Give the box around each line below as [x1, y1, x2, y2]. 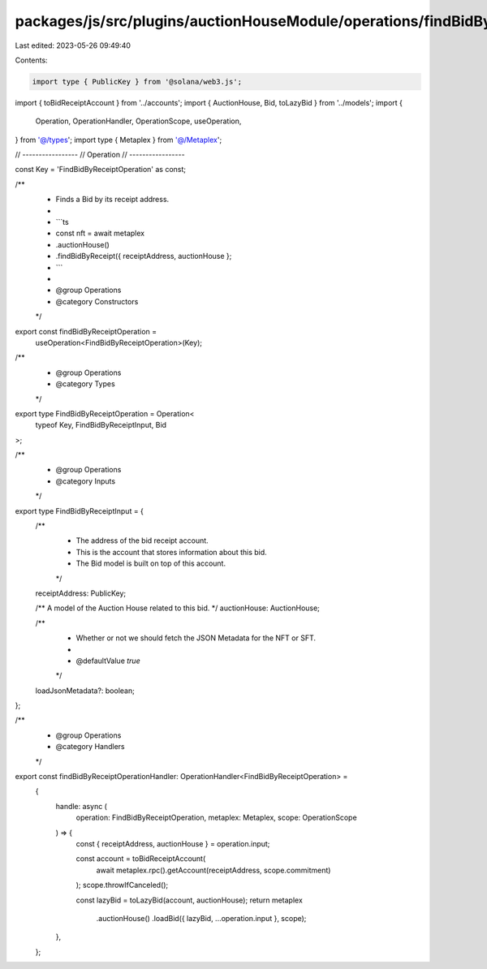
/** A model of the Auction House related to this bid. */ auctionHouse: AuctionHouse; [35, 603, 321, 613]
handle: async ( [55, 801, 107, 811]
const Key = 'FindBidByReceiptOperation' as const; [15, 165, 187, 174]
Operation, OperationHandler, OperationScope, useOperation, [35, 116, 242, 126]
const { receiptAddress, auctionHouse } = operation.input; [75, 839, 270, 848]
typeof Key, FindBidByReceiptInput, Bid [35, 420, 166, 430]
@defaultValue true [75, 656, 141, 665]
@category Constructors [55, 296, 139, 306]
